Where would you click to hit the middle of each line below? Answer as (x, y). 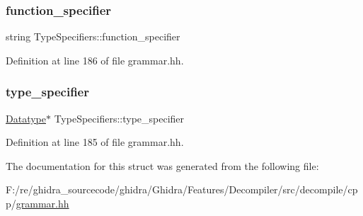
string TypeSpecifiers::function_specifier (93, 36)
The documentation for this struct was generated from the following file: (162, 165)
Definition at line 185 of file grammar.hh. (95, 142)
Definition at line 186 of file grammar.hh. (95, 60)
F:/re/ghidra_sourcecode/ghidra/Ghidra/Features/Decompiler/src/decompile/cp (182, 189)
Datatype (26, 118)
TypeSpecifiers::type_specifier (119, 118)
